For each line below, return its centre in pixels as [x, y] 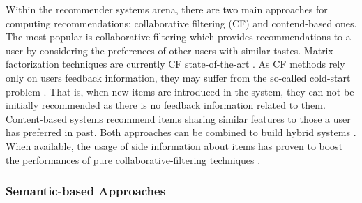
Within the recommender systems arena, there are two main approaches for [167, 9]
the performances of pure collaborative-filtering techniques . [133, 159]
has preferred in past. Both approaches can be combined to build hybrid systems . [181, 132]
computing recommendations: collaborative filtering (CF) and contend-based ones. [181, 23]
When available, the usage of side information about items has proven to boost [174, 145]
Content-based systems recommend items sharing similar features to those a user [178, 118]
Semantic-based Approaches [86, 191]
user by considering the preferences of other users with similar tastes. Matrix [169, 50]
